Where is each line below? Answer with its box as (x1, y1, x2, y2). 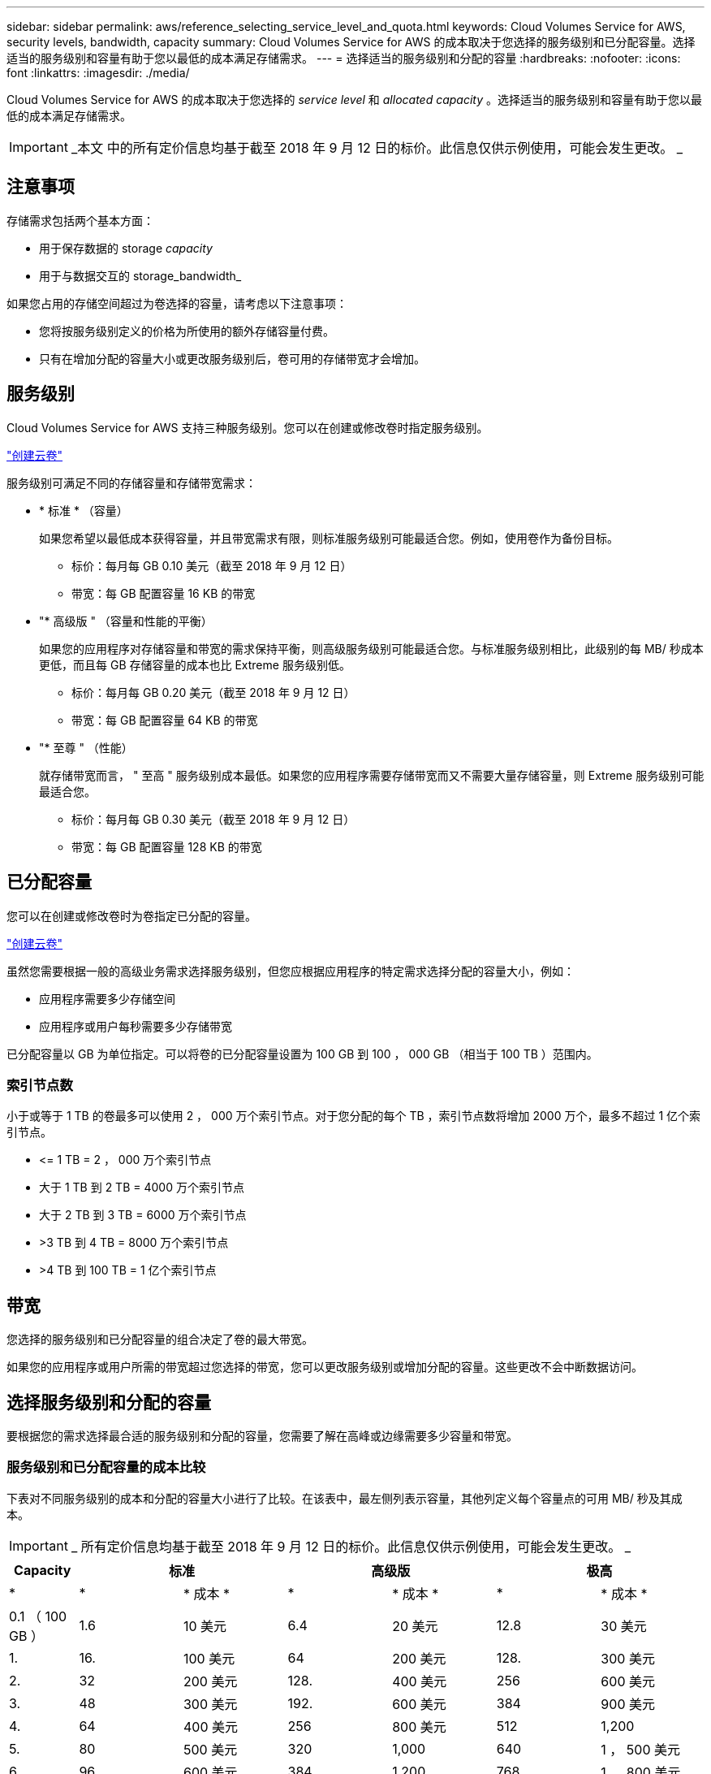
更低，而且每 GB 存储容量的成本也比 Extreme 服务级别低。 (39, 657, 351, 672)
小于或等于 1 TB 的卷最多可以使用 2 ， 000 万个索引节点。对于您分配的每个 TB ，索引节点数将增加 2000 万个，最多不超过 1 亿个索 (6, 1109, 701, 1123)
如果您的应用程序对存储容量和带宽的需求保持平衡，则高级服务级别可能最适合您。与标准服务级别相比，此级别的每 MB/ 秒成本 (39, 641, 704, 656)
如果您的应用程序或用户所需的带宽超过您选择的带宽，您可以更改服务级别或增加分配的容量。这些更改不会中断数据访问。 (6, 1360, 643, 1374)
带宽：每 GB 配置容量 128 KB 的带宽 (71, 839, 262, 854)
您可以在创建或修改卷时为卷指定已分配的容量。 (6, 908, 256, 923)
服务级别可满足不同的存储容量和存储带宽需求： (6, 475, 256, 490)
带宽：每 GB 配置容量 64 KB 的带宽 (71, 712, 258, 727)
